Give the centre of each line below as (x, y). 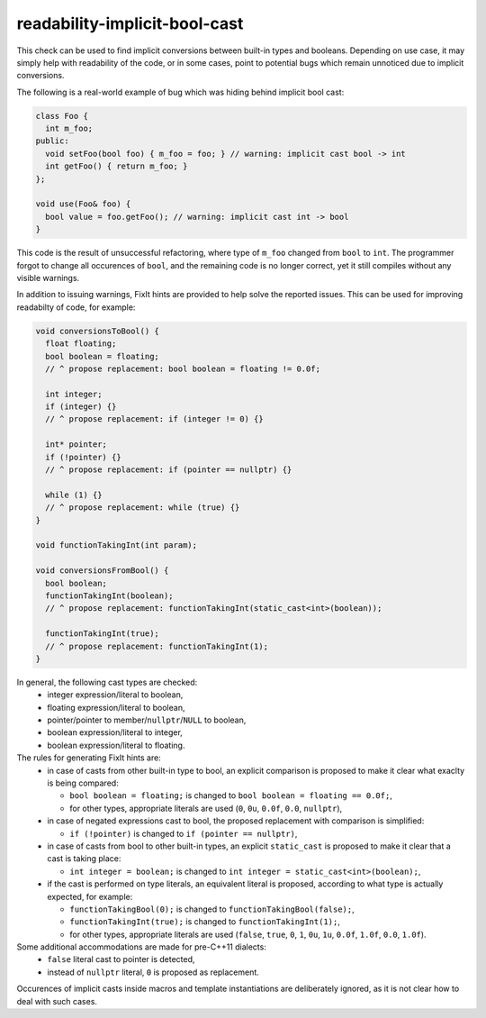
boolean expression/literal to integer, (115, 732)
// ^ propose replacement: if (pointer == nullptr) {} (169, 470)
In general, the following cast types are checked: (107, 682)
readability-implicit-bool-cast (130, 23)
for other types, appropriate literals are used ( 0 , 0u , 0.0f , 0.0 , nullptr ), (206, 808)
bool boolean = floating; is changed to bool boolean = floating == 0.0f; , (231, 795)
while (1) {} (74, 495)
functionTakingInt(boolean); (110, 595)
